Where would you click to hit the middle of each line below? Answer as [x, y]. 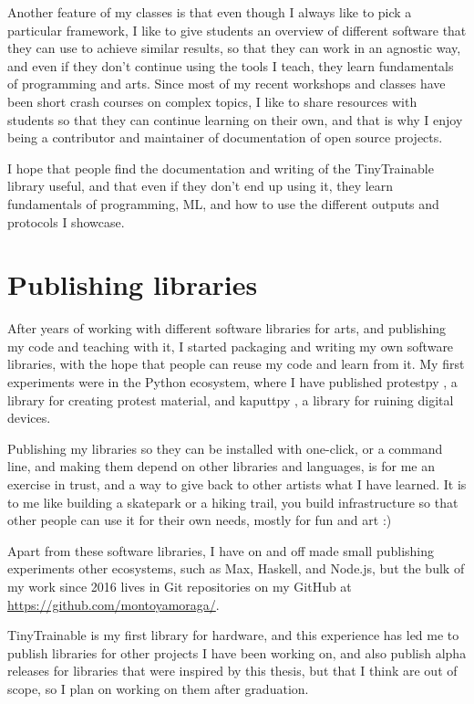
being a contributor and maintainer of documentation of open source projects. [225, 137]
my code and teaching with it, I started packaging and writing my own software [231, 346]
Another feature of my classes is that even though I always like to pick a [210, 12]
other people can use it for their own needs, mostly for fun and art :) [200, 520]
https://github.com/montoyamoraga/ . [113, 604]
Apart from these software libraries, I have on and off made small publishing [221, 550]
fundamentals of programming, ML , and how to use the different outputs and [223, 203]
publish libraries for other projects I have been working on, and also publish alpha [237, 652]
